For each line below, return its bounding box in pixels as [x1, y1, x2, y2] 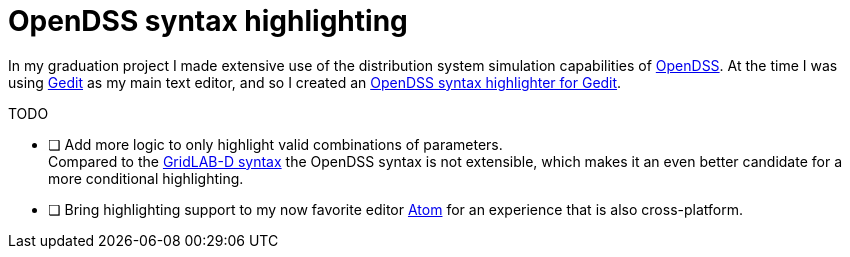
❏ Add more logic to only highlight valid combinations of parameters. [48, 135, 503, 153]
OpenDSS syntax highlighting [8, 4, 408, 38]
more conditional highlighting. [48, 169, 244, 187]
